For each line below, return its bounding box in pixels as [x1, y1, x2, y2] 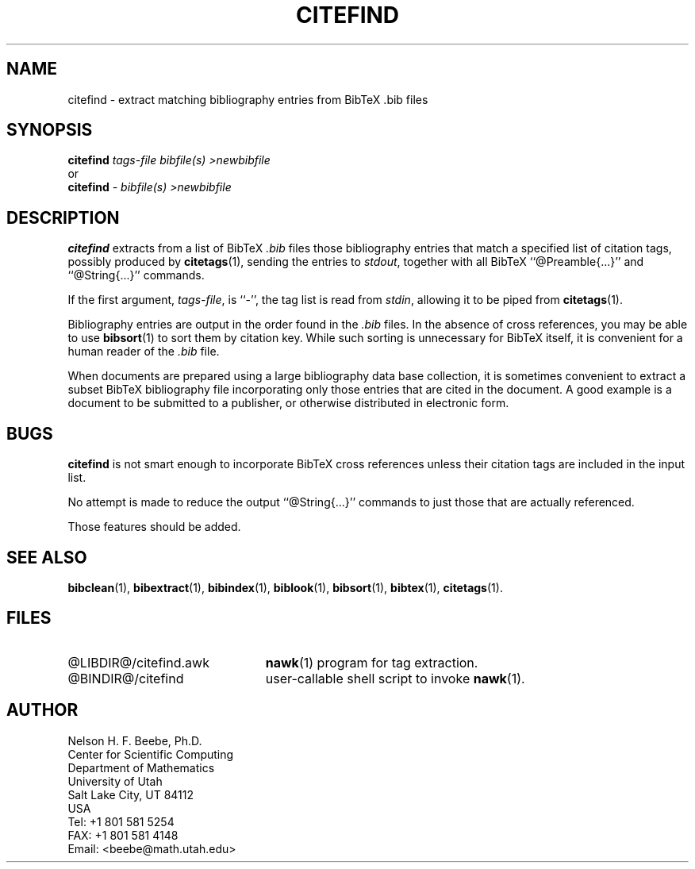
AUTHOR [6, 700, 79, 721]
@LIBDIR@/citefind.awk [67, 654, 209, 671]
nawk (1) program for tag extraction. [265, 654, 478, 671]
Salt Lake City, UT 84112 [67, 787, 194, 802]
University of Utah [67, 774, 163, 788]
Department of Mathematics [67, 760, 215, 775]
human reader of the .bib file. [67, 344, 220, 359]
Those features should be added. [67, 520, 241, 534]
